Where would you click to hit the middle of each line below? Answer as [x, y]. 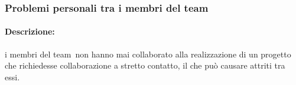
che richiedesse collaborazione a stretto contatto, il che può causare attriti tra [145, 65]
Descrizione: [30, 31]
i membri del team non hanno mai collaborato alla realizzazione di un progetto [148, 54]
